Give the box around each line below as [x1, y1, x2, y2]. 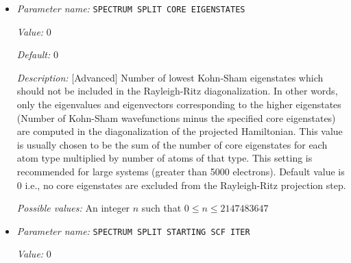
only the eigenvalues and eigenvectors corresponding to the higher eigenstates [16, 97, 341, 112]
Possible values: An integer [16, 201, 130, 215]
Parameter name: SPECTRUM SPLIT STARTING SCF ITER [16, 223, 250, 238]
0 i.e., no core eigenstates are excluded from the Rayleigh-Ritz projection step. [16, 177, 346, 192]
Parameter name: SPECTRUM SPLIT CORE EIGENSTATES [16, 1, 245, 15]
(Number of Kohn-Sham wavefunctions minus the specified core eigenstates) [16, 110, 336, 125]
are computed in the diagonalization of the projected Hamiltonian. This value [16, 124, 343, 138]
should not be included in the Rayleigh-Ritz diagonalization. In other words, [16, 84, 338, 98]
